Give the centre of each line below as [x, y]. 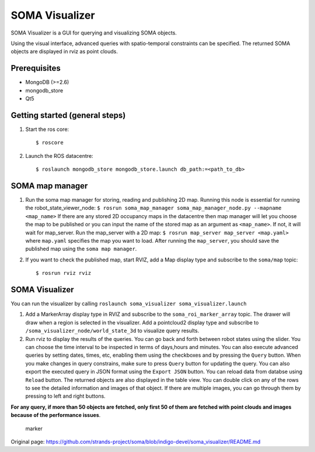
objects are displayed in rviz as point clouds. [64, 51]
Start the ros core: [47, 129]
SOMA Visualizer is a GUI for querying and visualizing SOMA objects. [94, 33]
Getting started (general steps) [68, 115]
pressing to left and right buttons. [66, 396]
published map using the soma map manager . [81, 249]
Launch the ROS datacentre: [59, 156]
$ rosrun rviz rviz [64, 273]
